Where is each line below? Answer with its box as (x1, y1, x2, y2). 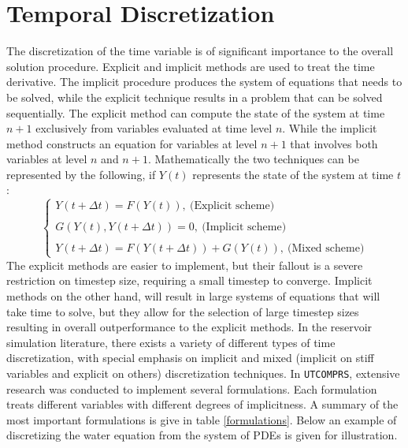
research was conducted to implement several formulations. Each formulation (6, 380, 377, 397)
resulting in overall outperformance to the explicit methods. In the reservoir (6, 319, 373, 335)
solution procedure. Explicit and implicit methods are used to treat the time (6, 58, 375, 74)
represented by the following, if (6, 166, 156, 182)
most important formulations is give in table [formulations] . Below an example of (6, 411, 397, 427)
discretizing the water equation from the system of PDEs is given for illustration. (6, 427, 398, 443)
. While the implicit (282, 120, 377, 136)
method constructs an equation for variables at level (6, 135, 258, 151)
